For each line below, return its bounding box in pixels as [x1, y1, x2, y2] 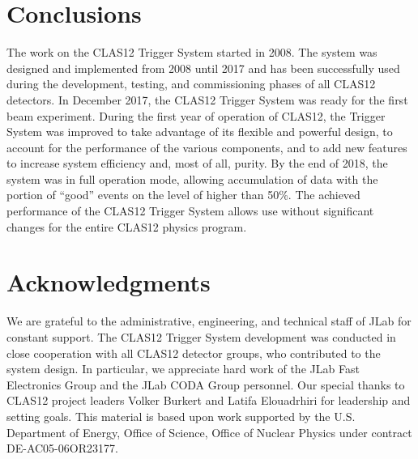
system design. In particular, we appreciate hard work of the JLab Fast [6, 360, 360, 377]
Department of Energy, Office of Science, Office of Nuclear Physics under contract [6, 423, 412, 440]
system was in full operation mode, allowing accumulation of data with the [6, 170, 378, 187]
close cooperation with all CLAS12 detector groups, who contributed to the [6, 344, 381, 361]
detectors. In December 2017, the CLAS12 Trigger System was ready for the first [6, 91, 408, 108]
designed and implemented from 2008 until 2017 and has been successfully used [6, 59, 400, 76]
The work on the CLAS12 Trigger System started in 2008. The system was [6, 44, 377, 61]
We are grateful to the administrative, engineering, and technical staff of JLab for [6, 312, 412, 329]
